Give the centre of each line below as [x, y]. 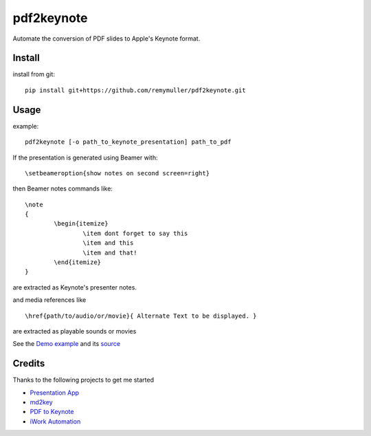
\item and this [108, 243]
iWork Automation [55, 421]
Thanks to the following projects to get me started [83, 380]
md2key [41, 402]
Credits [29, 363]
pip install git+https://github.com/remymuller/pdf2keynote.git [136, 90]
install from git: [34, 74]
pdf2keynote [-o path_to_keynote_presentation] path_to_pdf [128, 142]
